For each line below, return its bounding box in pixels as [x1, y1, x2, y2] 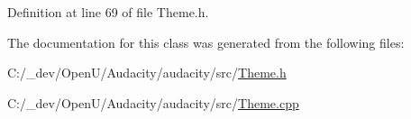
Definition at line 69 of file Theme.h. [7, 3, 209, 21]
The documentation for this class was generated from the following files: [7, 32, 405, 51]
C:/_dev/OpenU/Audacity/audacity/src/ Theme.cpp [7, 93, 299, 112]
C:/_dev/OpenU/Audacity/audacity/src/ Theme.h [7, 63, 287, 82]
